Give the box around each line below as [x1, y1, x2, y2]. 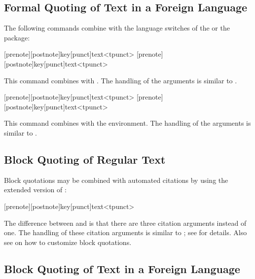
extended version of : [4, 184, 67, 195]
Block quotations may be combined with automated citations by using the [4, 174, 228, 185]
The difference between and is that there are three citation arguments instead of [4, 217, 247, 228]
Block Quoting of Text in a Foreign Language [4, 261, 240, 276]
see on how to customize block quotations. [4, 237, 132, 247]
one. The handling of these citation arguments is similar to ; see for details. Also [4, 227, 247, 238]
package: [4, 32, 30, 42]
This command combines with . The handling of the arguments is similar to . [4, 75, 237, 85]
